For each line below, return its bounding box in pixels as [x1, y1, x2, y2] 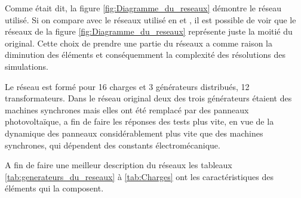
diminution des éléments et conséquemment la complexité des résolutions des [5, 48, 285, 61]
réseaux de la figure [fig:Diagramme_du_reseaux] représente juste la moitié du [5, 25, 293, 38]
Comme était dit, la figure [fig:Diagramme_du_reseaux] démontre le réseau [5, 2, 281, 14]
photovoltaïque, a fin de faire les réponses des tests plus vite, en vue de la [5, 115, 274, 128]
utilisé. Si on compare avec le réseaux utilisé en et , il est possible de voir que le [5, 13, 296, 26]
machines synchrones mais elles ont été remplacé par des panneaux [5, 103, 249, 116]
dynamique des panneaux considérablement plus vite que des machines [5, 126, 263, 139]
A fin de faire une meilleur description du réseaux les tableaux [5, 159, 232, 171]
